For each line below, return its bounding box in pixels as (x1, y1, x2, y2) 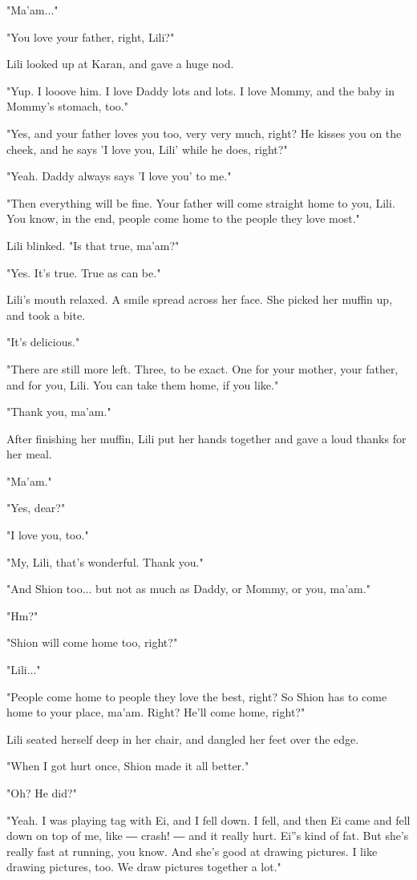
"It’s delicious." (6, 333, 80, 350)
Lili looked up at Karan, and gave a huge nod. (6, 55, 234, 72)
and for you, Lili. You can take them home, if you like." (6, 376, 279, 393)
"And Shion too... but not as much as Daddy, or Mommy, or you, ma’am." (6, 580, 370, 597)
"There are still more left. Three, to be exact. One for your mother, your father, (6, 360, 399, 377)
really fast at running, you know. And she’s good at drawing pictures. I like (6, 842, 378, 859)
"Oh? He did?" (6, 785, 77, 801)
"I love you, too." (6, 527, 89, 543)
